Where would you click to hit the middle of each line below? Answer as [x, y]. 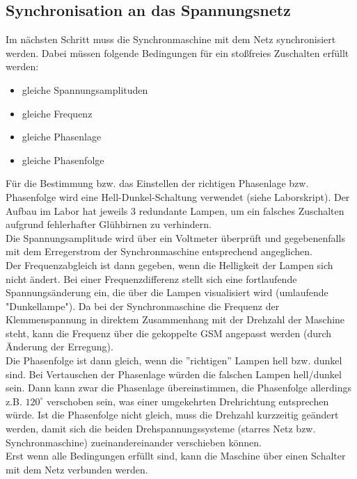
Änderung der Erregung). [59, 347]
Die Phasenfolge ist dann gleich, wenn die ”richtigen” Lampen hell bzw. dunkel [174, 360]
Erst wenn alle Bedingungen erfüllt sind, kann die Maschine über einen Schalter [176, 456]
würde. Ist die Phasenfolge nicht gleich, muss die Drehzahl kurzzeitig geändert [172, 415]
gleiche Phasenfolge [63, 160]
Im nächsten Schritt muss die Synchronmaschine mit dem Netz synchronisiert [171, 39]
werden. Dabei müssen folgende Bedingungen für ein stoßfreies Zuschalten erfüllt [177, 52]
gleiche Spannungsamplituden [85, 89]
